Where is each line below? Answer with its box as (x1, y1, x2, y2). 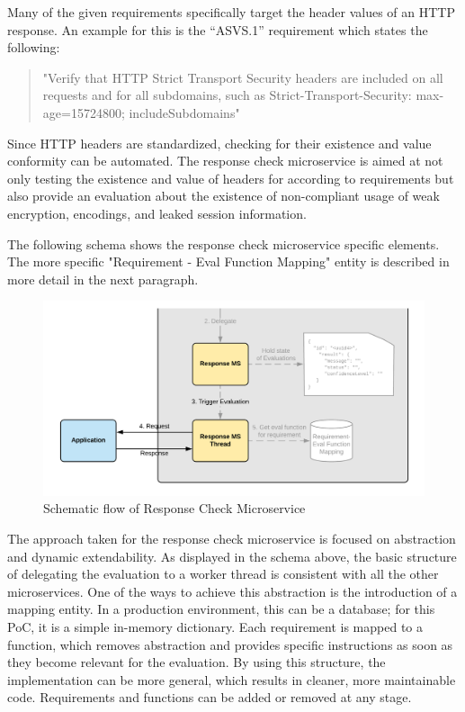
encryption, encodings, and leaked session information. (7, 203, 307, 222)
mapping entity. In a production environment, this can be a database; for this (7, 599, 435, 618)
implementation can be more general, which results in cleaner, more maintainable (7, 670, 456, 689)
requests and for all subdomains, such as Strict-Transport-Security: (42, 86, 412, 104)
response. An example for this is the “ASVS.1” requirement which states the (7, 20, 428, 39)
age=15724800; (42, 103, 125, 122)
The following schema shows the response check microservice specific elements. (7, 234, 440, 253)
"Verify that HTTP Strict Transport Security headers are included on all (42, 68, 443, 86)
